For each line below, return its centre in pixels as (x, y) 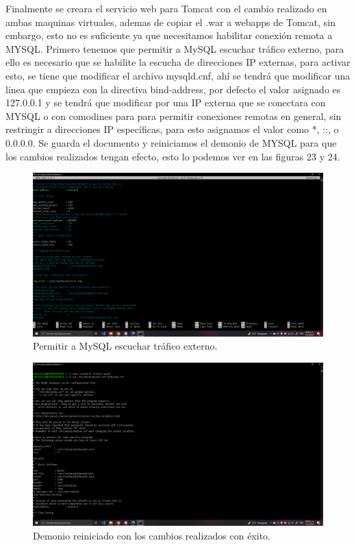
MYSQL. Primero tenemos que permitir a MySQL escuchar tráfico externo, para (175, 48)
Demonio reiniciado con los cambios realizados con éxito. (152, 535)
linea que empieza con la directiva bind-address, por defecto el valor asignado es (173, 89)
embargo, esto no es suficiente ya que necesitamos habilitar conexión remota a (169, 35)
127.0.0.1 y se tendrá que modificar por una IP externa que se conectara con (166, 102)
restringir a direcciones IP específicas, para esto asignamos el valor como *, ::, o (172, 129)
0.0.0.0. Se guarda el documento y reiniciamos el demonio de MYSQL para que (171, 142)
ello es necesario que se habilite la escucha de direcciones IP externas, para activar (178, 62)
